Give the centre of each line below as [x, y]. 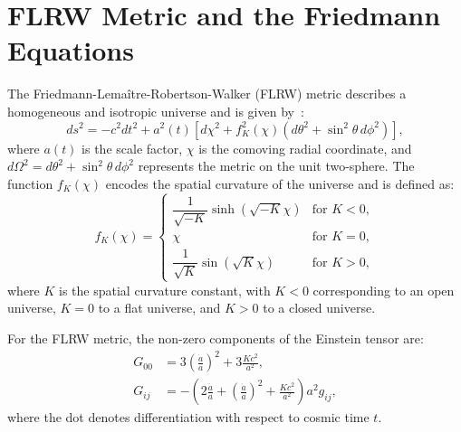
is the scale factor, [132, 148]
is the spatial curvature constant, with [165, 290]
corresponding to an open [384, 290]
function [30, 183]
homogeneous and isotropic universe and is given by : [156, 111]
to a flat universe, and [159, 308]
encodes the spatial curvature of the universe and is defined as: [280, 183]
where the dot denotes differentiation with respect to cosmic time [188, 417]
